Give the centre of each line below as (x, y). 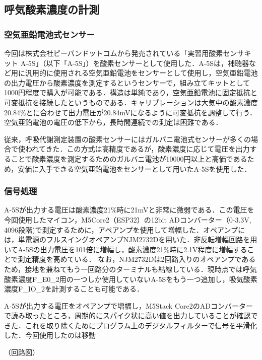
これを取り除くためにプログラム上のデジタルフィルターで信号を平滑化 (141, 325)
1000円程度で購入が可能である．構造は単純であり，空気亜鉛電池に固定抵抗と (131, 92)
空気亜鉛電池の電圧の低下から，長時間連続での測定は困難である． (113, 122)
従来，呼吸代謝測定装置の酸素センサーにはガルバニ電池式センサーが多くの (127, 139)
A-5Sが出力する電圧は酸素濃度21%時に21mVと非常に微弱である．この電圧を (129, 210)
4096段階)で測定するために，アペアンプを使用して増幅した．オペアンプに (125, 229)
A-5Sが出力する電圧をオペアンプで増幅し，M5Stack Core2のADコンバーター (128, 305)
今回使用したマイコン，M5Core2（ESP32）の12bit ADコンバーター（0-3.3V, (128, 219)
